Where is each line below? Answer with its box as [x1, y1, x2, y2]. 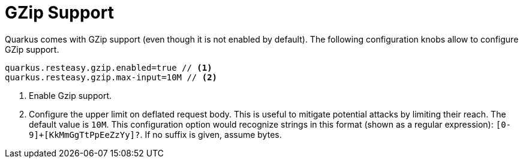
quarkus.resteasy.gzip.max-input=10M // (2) [5, 72, 218, 82]
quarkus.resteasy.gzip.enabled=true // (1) [5, 62, 212, 73]
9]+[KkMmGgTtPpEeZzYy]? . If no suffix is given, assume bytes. [29, 129, 282, 140]
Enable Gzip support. [29, 90, 112, 101]
